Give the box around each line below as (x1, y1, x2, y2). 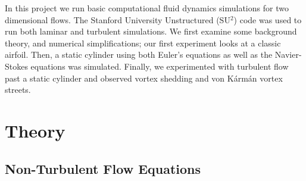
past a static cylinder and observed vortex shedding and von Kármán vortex (5, 71, 283, 84)
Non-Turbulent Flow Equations (5, 159, 201, 177)
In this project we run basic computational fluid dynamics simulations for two (5, 2, 289, 14)
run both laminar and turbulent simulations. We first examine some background (5, 25, 297, 38)
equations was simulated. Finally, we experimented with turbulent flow (30, 60, 289, 72)
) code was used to (233, 13, 302, 26)
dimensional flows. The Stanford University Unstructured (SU (5, 13, 230, 26)
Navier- (274, 48, 302, 61)
